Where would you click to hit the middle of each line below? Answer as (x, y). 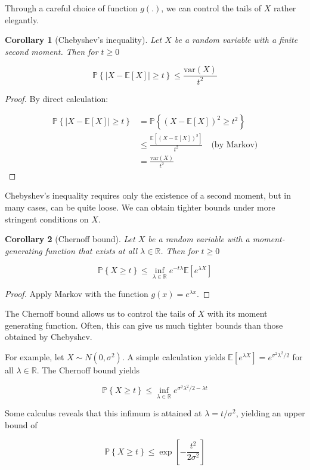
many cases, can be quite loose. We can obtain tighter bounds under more (140, 207)
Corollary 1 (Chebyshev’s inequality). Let (83, 40)
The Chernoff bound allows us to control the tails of (100, 313)
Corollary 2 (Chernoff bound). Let (70, 239)
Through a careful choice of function (71, 8)
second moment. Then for (52, 51)
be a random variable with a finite (236, 40)
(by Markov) (235, 145)
